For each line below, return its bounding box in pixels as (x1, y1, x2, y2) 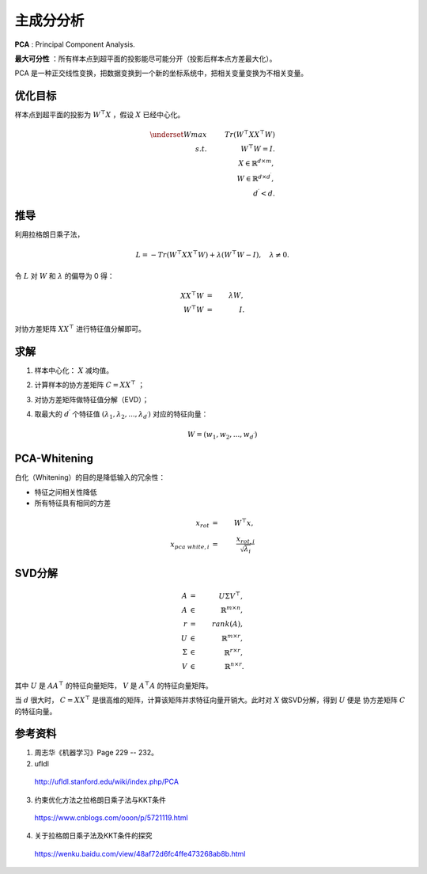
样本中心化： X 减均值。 (34, 365, 114, 375)
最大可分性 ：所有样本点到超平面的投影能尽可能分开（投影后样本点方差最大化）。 (14, 54, 277, 63)
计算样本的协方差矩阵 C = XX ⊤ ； (34, 379, 145, 389)
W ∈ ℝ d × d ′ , (236, 172, 274, 184)
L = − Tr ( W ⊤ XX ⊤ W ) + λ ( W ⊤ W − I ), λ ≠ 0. (135, 249, 290, 260)
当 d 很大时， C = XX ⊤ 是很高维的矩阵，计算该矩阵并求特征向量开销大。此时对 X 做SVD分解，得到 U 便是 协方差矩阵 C (14, 694, 406, 705)
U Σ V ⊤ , (218, 590, 243, 601)
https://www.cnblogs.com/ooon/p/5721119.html (34, 812, 189, 823)
